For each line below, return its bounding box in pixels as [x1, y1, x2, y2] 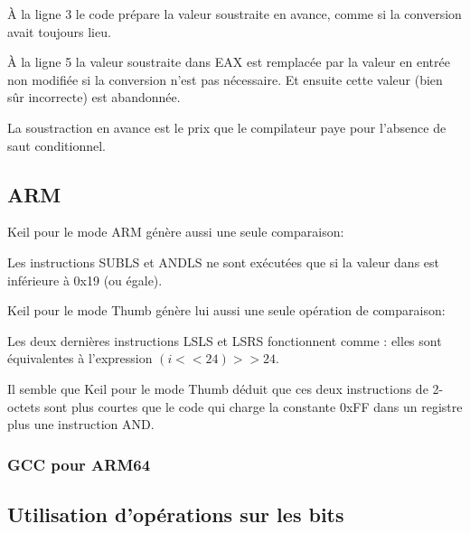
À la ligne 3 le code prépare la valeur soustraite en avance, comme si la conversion [7, 5, 462, 23]
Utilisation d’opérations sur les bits [7, 500, 344, 528]
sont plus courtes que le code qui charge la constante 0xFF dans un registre [43, 397, 463, 416]
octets [7, 397, 41, 416]
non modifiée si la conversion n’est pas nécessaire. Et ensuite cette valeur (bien [7, 70, 443, 89]
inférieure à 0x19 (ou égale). [7, 270, 163, 289]
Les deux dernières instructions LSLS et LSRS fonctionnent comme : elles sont [7, 331, 442, 350]
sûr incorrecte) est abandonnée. [7, 88, 181, 107]
